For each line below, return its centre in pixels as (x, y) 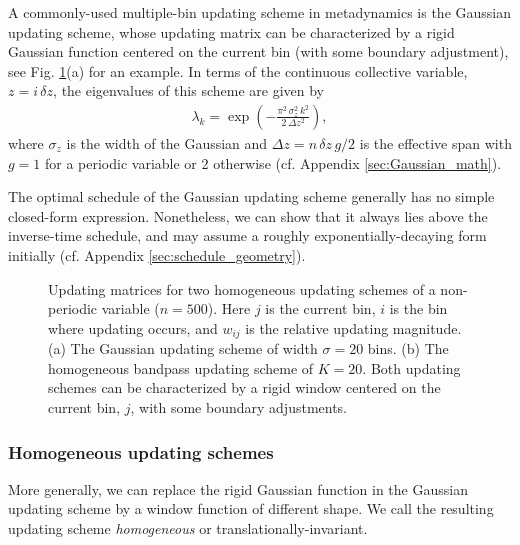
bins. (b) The (408, 348)
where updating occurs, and (133, 327)
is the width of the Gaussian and (167, 143)
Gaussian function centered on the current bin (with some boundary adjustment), (258, 51)
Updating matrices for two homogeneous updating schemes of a (242, 288)
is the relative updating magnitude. (353, 327)
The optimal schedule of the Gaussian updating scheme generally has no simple (251, 196)
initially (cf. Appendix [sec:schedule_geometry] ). (157, 254)
